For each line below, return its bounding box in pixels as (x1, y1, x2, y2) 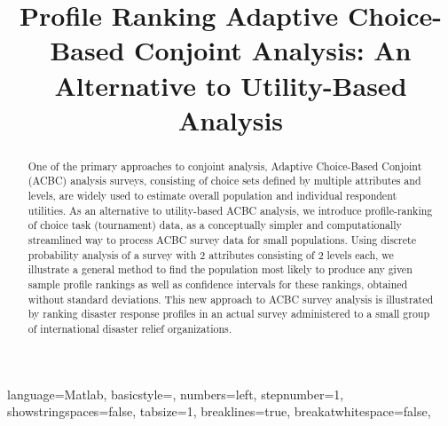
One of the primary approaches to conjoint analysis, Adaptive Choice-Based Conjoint (28, 158, 422, 173)
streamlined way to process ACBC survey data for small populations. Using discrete (28, 233, 416, 248)
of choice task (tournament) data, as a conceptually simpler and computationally (28, 217, 402, 233)
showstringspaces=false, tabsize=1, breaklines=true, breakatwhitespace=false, (7, 402, 431, 421)
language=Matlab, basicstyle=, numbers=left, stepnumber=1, (7, 384, 344, 403)
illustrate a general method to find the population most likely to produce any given (28, 262, 413, 277)
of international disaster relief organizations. (28, 320, 232, 335)
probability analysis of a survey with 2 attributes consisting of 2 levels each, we (28, 247, 394, 262)
